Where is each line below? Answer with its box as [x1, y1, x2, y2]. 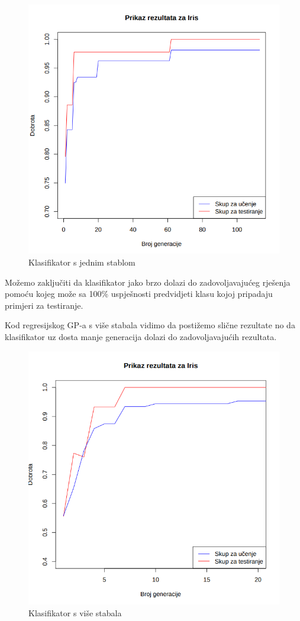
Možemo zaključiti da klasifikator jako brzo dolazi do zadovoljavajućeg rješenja [5, 276, 291, 288]
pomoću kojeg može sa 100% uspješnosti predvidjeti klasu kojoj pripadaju [5, 287, 273, 300]
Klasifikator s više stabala [28, 606, 122, 619]
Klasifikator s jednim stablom [28, 256, 136, 269]
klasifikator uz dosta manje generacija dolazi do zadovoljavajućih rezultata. [5, 331, 277, 343]
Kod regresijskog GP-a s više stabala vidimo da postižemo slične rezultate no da [5, 319, 295, 331]
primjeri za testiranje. [5, 299, 83, 311]
